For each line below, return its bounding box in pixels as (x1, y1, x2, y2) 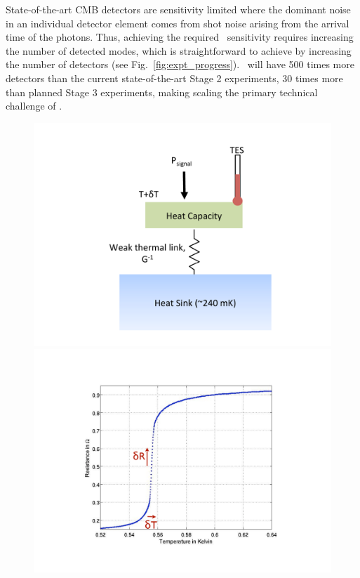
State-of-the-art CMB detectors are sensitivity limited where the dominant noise (6, 2, 351, 16)
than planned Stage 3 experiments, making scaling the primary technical (6, 84, 318, 99)
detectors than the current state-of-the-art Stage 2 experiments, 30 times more (6, 70, 343, 85)
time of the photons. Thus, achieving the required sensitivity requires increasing (6, 29, 354, 44)
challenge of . (6, 98, 62, 113)
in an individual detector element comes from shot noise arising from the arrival (6, 15, 349, 30)
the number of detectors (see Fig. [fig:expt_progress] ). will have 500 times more (6, 57, 354, 72)
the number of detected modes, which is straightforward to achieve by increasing (6, 43, 352, 58)
